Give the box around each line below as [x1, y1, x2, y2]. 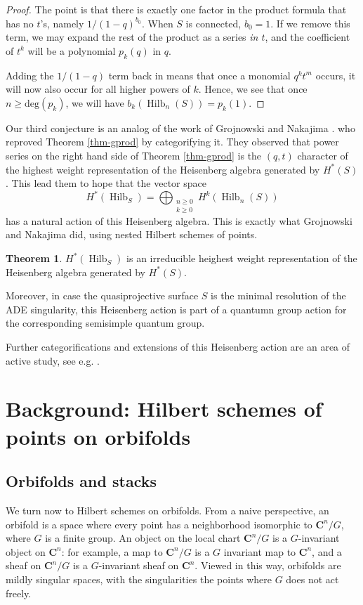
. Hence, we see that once [198, 82, 308, 96]
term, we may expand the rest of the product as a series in [6, 30, 258, 44]
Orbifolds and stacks [6, 470, 157, 492]
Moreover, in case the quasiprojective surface [6, 288, 199, 303]
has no [6, 15, 34, 30]
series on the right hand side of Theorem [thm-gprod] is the [6, 148, 262, 162]
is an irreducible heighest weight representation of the [126, 251, 357, 266]
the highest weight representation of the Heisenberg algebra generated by [6, 162, 320, 176]
